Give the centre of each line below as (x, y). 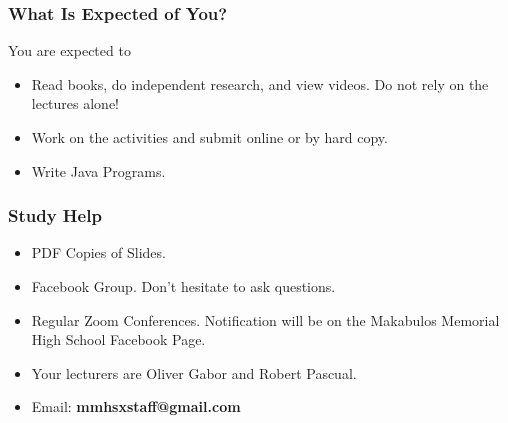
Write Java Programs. (98, 170)
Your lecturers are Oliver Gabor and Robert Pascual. (194, 372)
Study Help (55, 215)
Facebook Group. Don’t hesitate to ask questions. (183, 286)
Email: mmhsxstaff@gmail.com (136, 406)
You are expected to (69, 50)
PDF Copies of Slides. (98, 252)
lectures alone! (75, 103)
